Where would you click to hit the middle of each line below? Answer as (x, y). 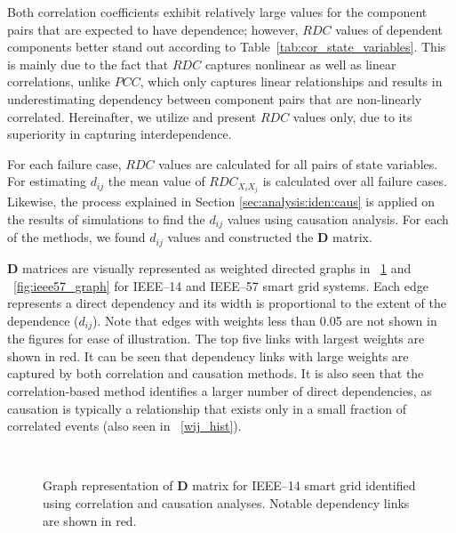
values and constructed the (240, 237)
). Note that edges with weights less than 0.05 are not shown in (265, 320)
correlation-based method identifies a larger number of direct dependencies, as (220, 390)
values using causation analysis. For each (338, 219)
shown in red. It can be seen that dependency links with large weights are (208, 355)
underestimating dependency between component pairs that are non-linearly (215, 98)
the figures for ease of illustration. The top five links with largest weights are (216, 339)
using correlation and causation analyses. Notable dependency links (226, 502)
